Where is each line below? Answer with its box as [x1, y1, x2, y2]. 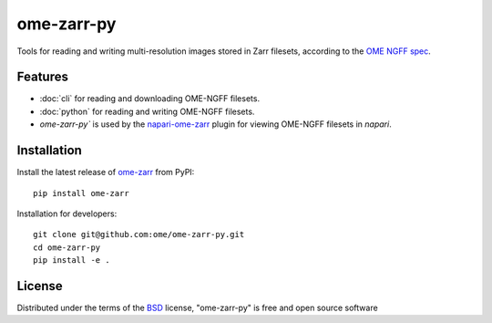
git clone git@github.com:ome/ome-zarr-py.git [33, 229, 245, 240]
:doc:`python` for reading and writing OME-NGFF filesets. [39, 106, 255, 117]
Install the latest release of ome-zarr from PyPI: [16, 167, 195, 178]
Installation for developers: [16, 208, 118, 219]
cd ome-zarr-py [33, 242, 101, 253]
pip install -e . [33, 255, 110, 266]
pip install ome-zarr [33, 188, 129, 198]
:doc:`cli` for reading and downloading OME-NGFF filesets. [39, 93, 260, 104]
